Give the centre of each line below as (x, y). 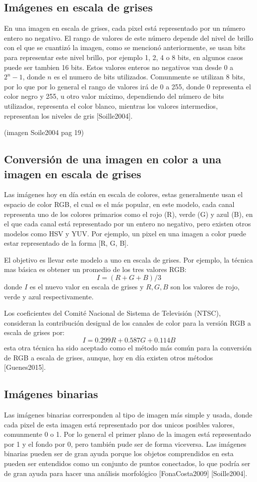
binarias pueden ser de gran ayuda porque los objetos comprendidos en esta (119, 453)
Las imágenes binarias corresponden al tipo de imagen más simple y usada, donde (128, 415)
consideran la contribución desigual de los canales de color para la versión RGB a (128, 322)
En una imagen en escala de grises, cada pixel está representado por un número (125, 28)
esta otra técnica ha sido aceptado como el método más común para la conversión (128, 348)
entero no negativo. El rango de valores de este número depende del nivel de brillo (129, 37)
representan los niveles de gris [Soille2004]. (68, 115)
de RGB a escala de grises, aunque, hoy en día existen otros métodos (109, 357)
